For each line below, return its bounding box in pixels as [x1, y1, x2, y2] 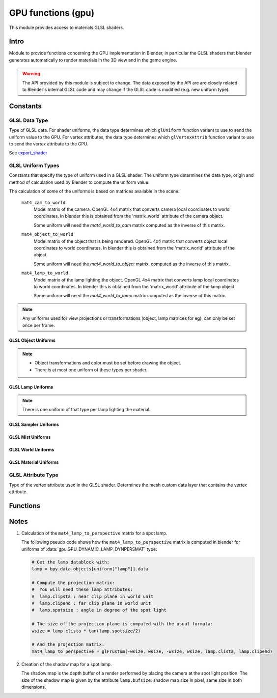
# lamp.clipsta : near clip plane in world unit [31, 593, 154, 599]
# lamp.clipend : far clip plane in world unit [31, 601, 151, 606]
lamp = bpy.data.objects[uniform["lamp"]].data [31, 566, 148, 572]
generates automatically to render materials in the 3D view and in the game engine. [9, 57, 177, 63]
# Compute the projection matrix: [31, 580, 115, 586]
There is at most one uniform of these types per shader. [34, 366, 148, 373]
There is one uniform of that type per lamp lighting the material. [22, 407, 151, 413]
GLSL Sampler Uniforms [9, 421, 59, 427]
